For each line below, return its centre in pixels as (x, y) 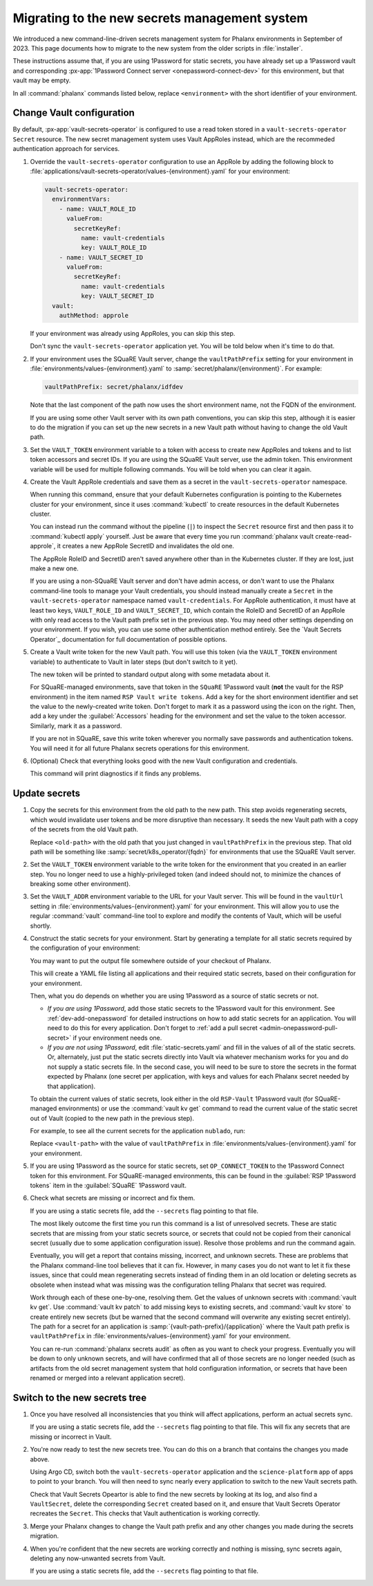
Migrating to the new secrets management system (160, 18)
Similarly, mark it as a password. (76, 726)
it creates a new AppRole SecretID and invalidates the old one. (146, 546)
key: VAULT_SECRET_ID (117, 296)
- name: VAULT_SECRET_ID (101, 257)
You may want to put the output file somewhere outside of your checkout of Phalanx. (151, 961)
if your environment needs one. (117, 1038)
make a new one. (54, 568)
